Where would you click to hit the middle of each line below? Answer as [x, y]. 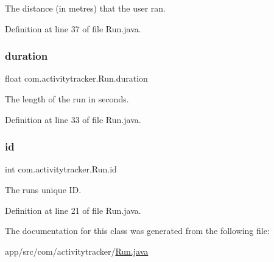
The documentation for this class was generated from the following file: [137, 231]
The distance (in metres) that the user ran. [85, 8]
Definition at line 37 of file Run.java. [73, 28]
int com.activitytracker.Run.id [61, 169]
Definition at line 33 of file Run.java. [73, 119]
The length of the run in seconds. [67, 99]
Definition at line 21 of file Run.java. [73, 210]
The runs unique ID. [43, 189]
